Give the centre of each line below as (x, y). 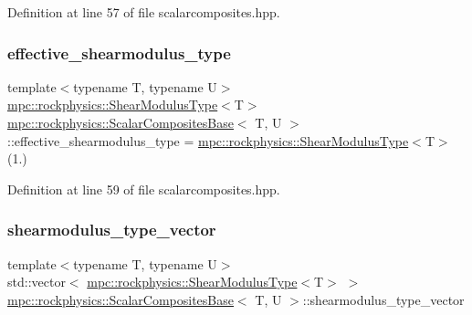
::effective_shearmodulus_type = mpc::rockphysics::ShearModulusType (208, 140)
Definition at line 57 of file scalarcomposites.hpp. (144, 12)
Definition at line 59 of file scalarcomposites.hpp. (144, 189)
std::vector (37, 282)
